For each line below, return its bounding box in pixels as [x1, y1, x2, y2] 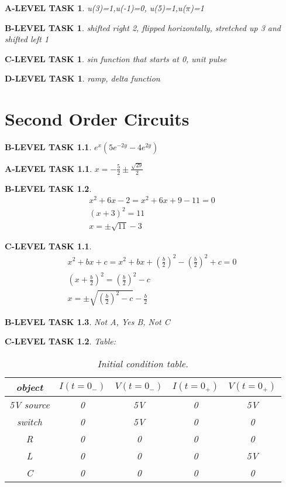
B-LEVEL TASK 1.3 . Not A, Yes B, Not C [5, 315, 170, 327]
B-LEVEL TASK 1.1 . [5, 141, 92, 153]
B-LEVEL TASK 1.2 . [5, 182, 92, 194]
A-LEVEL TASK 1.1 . [5, 162, 92, 174]
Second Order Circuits [5, 107, 189, 131]
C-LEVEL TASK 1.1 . [5, 240, 92, 252]
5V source [9, 397, 50, 411]
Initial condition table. [97, 356, 189, 370]
